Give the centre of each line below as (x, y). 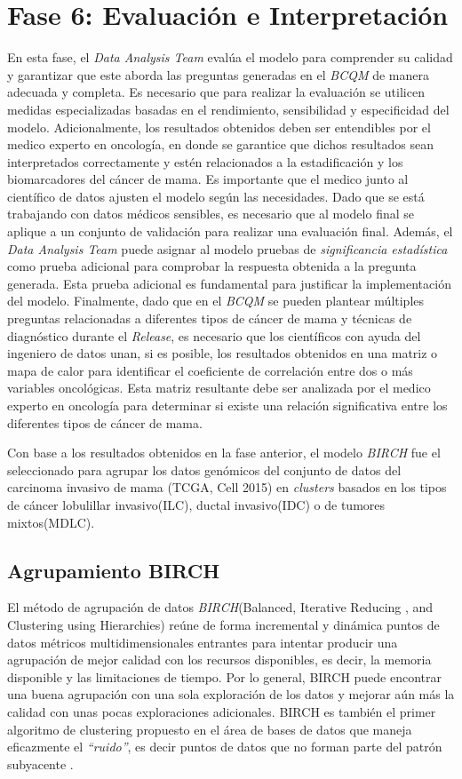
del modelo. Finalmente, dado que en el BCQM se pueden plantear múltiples (216, 301)
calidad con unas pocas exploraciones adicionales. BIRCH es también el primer (222, 711)
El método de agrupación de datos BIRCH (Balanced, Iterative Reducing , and (220, 607)
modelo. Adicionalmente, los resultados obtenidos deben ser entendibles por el (219, 127)
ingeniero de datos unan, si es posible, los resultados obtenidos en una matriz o (223, 353)
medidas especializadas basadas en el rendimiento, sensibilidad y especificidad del (228, 109)
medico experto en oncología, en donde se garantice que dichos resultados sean (220, 144)
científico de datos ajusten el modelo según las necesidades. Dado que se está (216, 196)
